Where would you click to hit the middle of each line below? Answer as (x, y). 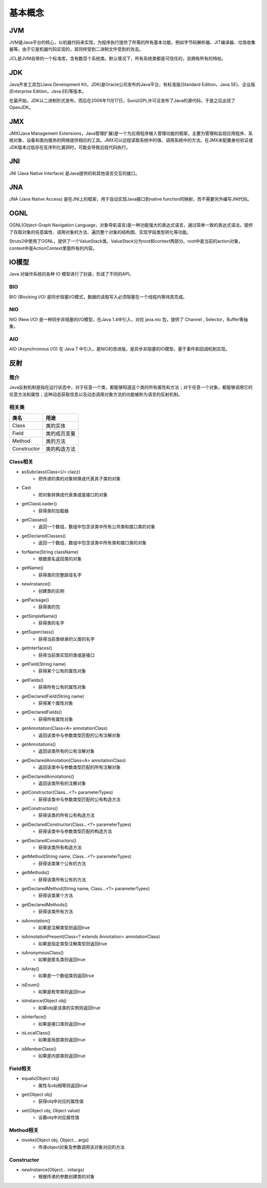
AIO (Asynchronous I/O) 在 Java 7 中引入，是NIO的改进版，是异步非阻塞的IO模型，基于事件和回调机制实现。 (119, 349)
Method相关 (24, 1131)
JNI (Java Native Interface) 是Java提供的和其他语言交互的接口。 (74, 173)
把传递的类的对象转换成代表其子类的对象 (79, 479)
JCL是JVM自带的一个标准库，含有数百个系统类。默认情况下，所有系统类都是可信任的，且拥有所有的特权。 (117, 58)
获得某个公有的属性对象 (62, 671)
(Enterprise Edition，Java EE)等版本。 (48, 91)
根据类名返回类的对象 (60, 559)
